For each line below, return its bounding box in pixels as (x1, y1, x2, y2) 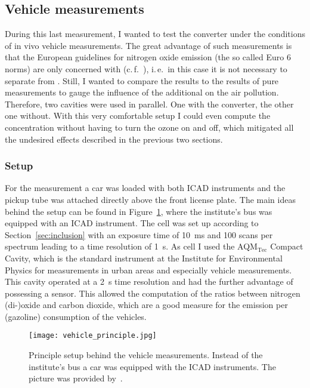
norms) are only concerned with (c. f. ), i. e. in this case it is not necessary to (5, 62, 287, 75)
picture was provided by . (29, 372, 123, 384)
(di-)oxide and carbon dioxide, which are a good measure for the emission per (5, 298, 288, 311)
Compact (270, 240, 303, 252)
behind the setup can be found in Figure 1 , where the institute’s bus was (5, 205, 272, 217)
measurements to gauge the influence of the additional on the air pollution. (5, 86, 279, 98)
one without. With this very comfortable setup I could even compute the (5, 109, 271, 122)
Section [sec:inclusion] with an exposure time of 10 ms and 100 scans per (5, 228, 273, 241)
